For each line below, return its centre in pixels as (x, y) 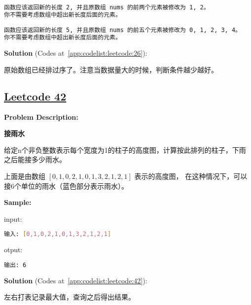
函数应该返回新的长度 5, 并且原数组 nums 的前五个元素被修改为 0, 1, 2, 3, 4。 (123, 30)
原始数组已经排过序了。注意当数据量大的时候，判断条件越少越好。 (111, 69)
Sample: (18, 202)
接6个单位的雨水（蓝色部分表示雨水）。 (66, 186)
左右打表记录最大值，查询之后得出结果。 (70, 297)
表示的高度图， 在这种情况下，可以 (191, 176)
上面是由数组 (25, 176)
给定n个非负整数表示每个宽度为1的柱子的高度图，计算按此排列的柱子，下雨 (125, 150)
